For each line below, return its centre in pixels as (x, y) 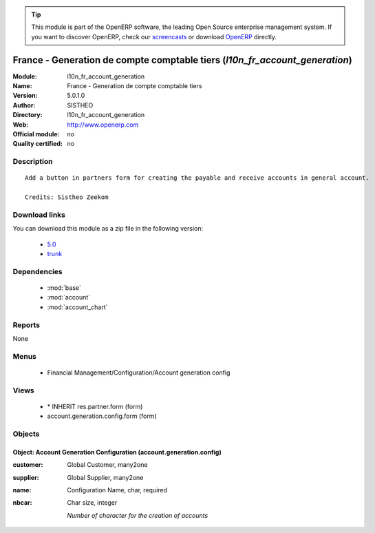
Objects (26, 434)
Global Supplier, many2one (105, 477)
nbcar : (22, 503)
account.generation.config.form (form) (102, 416)
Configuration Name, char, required (117, 490)
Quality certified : (38, 144)
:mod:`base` (64, 288)
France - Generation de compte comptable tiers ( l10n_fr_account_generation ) (182, 60)
